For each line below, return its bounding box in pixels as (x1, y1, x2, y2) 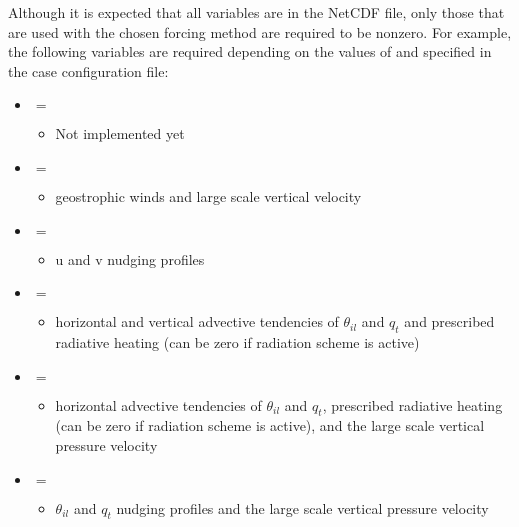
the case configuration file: (8, 60, 169, 81)
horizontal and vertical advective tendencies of (55, 311, 339, 332)
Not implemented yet (55, 123, 185, 144)
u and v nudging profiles (55, 248, 205, 269)
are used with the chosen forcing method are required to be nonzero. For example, (8, 21, 512, 42)
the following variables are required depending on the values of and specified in (8, 41, 492, 62)
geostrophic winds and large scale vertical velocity (55, 185, 362, 206)
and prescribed (404, 311, 495, 332)
